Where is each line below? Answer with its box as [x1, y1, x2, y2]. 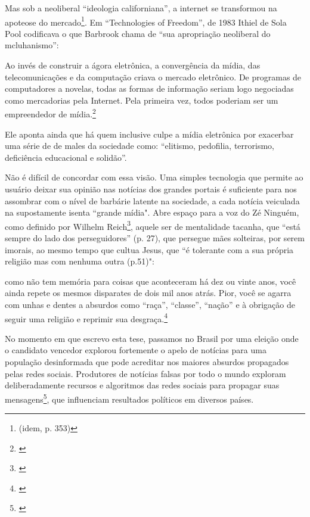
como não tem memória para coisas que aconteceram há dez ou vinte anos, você [5, 275, 296, 287]
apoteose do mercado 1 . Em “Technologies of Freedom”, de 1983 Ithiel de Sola [5, 14, 287, 28]
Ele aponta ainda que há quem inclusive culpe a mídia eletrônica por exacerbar [5, 127, 294, 140]
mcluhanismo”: [5, 39, 59, 51]
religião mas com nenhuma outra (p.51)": [5, 255, 154, 267]
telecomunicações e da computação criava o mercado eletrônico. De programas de [5, 70, 302, 83]
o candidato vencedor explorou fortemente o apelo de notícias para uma [5, 344, 266, 356]
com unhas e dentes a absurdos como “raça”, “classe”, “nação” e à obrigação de [5, 298, 295, 311]
